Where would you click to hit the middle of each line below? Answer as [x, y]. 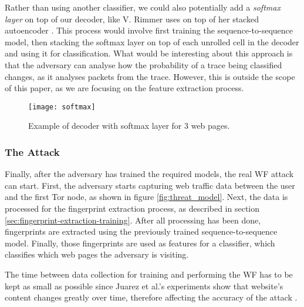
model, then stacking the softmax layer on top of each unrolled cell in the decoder [152, 41]
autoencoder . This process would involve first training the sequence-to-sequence [149, 30]
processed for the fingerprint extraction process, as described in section [132, 208]
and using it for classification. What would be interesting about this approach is [149, 53]
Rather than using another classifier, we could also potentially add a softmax [143, 7]
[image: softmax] [62, 107]
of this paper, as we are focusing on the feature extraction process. [124, 88]
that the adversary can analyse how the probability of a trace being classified [143, 64]
